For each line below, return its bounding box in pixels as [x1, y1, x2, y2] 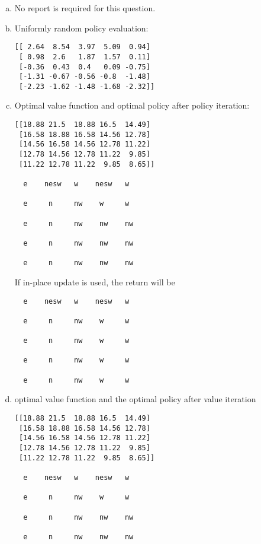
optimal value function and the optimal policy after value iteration [14, 393, 256, 405]
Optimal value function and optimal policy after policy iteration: [14, 99, 250, 112]
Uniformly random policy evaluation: [14, 21, 149, 34]
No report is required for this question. [14, 2, 156, 14]
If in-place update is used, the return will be [14, 275, 175, 288]
